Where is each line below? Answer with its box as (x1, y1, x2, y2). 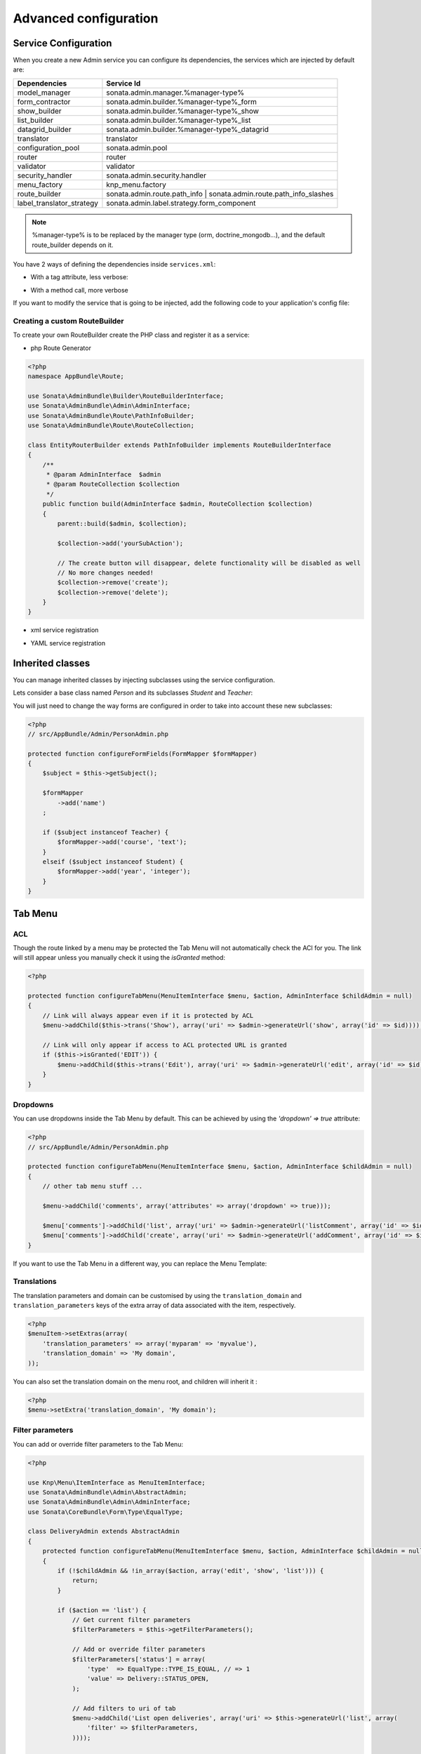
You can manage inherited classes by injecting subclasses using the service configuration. (13, 676, 275, 684)
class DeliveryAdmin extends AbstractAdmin (27, 1527, 180, 1536)
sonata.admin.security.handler (106, 170, 207, 180)
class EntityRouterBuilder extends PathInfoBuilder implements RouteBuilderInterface (27, 441, 331, 449)
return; (72, 1576, 98, 1585)
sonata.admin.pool (106, 142, 168, 152)
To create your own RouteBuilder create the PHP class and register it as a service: (13, 330, 250, 340)
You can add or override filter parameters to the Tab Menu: (13, 1440, 184, 1448)
